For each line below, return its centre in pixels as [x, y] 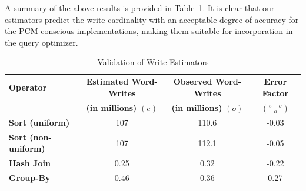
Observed [193, 81]
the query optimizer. [41, 42]
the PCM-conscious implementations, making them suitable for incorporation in [149, 31]
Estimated [107, 81]
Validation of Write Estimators [153, 62]
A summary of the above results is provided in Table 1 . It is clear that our [140, 8]
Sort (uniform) [39, 122]
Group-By [30, 178]
